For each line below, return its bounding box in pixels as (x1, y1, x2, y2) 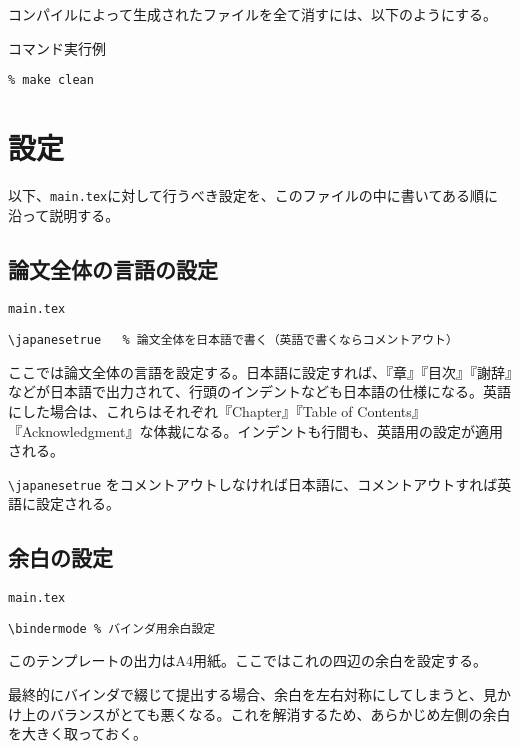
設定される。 (35, 493, 120, 514)
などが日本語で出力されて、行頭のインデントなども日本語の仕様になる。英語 (8, 381, 511, 402)
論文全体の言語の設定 (8, 253, 218, 284)
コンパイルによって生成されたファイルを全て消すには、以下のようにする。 (8, 4, 498, 24)
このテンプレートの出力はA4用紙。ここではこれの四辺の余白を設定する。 (8, 650, 488, 671)
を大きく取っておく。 (8, 723, 147, 744)
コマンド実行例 (8, 37, 106, 58)
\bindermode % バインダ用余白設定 (8, 621, 216, 636)
